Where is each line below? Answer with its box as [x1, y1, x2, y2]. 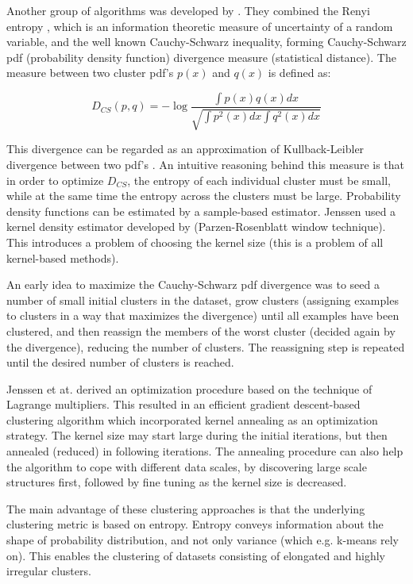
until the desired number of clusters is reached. [6, 354, 234, 371]
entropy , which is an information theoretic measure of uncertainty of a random [6, 17, 393, 34]
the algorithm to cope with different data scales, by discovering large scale [6, 458, 367, 474]
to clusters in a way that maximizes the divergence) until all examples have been [6, 307, 399, 324]
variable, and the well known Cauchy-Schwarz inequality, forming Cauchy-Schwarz [6, 33, 407, 50]
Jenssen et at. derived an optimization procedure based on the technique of [6, 380, 372, 397]
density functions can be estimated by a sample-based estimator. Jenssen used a [6, 202, 396, 219]
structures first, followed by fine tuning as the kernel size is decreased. [6, 474, 347, 490]
